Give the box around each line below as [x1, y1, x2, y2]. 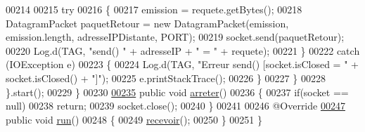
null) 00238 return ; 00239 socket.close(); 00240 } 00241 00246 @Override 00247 [6, 98, 345, 113]
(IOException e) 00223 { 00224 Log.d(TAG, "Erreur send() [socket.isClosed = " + [6, 57, 359, 72]
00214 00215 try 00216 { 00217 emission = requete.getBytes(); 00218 [6, 2, 302, 16]
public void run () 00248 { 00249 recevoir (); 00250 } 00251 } [6, 112, 262, 126]
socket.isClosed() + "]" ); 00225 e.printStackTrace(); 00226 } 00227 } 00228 [6, 70, 326, 85]
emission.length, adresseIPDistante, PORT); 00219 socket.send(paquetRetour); [6, 29, 345, 44]
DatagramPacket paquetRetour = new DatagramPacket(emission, [6, 15, 289, 30]
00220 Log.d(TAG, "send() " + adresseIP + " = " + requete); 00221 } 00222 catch [6, 43, 360, 58]
